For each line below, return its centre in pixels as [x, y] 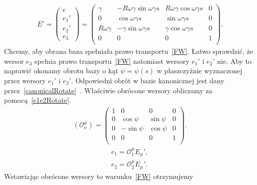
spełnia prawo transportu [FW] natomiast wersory [112, 61]
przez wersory [25, 81]
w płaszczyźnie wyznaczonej [199, 71]
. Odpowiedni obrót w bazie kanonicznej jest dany [148, 81]
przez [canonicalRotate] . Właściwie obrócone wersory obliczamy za [108, 90]
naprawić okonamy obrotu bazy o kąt [61, 71]
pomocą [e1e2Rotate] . [37, 100]
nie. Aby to [234, 61]
